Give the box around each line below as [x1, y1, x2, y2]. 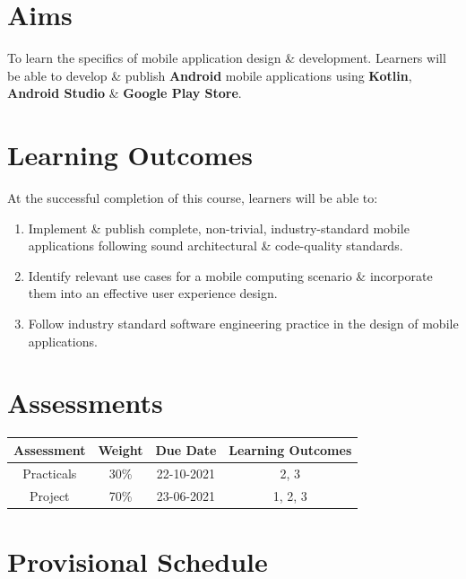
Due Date [155, 440, 217, 459]
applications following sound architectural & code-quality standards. [28, 236, 403, 255]
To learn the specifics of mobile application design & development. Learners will [7, 48, 446, 67]
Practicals [22, 463, 77, 482]
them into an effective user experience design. [28, 284, 278, 303]
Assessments [7, 384, 163, 421]
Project [29, 486, 70, 504]
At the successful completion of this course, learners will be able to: [7, 189, 378, 207]
